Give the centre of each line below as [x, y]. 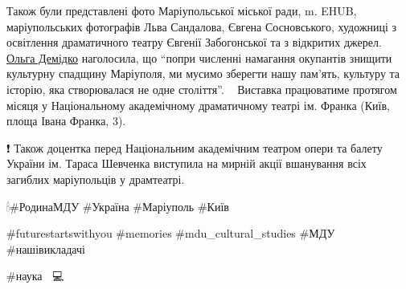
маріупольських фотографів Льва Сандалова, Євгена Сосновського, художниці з [202, 26]
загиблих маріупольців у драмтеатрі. [96, 179]
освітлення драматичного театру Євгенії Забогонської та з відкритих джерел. [194, 42]
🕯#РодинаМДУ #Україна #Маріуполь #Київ [118, 206]
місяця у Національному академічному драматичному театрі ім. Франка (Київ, [198, 105]
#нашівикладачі [46, 248]
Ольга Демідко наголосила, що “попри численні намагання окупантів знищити [199, 57]
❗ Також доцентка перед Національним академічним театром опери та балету [195, 147]
